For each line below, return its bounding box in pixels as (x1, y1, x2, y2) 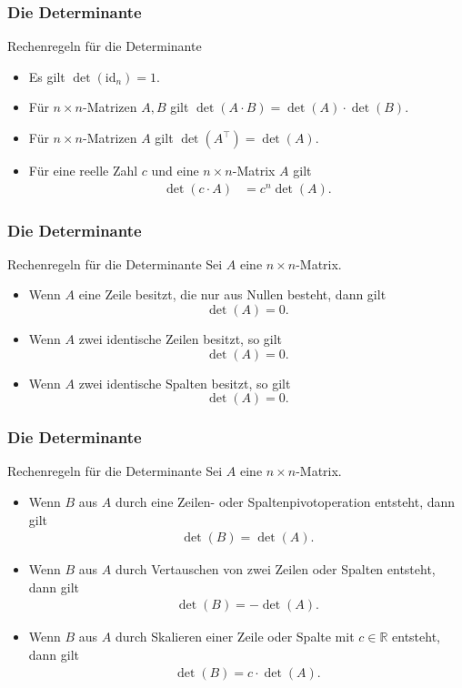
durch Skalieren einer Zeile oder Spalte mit (115, 627, 355, 646)
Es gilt (28, 66, 65, 86)
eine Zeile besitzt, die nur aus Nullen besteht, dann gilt (78, 285, 387, 304)
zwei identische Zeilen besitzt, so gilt (78, 329, 283, 349)
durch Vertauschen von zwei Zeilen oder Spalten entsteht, (115, 560, 436, 579)
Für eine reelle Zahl (28, 161, 138, 179)
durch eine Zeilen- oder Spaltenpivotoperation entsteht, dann (115, 492, 456, 511)
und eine (151, 161, 199, 179)
